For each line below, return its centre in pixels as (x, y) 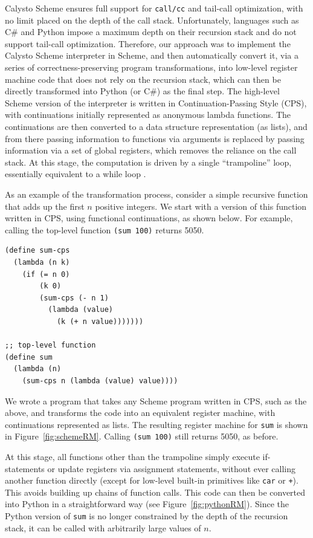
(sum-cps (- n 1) (74, 298)
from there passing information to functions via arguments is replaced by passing (155, 138)
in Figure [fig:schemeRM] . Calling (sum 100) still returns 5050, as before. (142, 436)
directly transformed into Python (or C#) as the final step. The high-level (142, 91)
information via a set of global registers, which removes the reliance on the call (151, 150)
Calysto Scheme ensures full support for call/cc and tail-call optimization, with (154, 8)
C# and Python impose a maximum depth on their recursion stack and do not (151, 32)
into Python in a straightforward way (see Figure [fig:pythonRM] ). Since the (147, 504)
